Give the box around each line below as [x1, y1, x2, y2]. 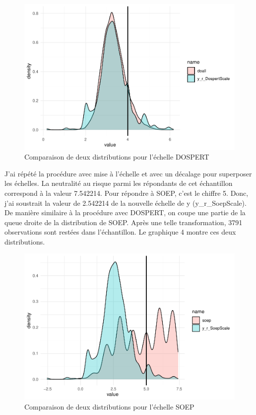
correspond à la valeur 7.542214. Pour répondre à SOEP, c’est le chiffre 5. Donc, [4, 187, 249, 198]
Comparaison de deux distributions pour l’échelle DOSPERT [24, 152, 209, 162]
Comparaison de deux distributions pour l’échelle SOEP [24, 401, 194, 412]
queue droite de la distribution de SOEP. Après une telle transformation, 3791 [4, 217, 243, 227]
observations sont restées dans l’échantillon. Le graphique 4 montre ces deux [4, 227, 236, 237]
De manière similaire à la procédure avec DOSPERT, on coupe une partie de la [4, 207, 246, 218]
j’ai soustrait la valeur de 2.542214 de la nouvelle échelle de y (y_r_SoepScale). [4, 197, 247, 208]
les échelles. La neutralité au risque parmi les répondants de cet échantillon [4, 178, 233, 188]
